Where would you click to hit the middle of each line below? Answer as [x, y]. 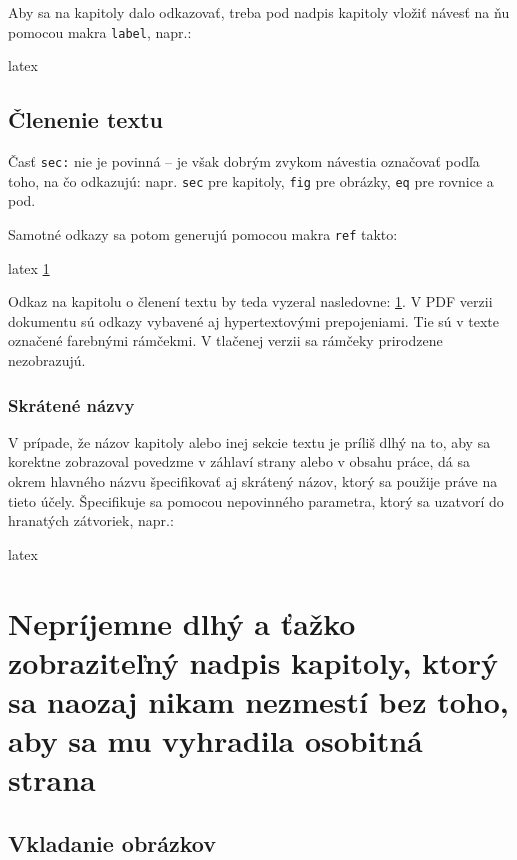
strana [52, 779]
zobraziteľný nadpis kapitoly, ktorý [253, 661]
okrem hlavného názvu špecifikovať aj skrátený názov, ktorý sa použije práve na [253, 480]
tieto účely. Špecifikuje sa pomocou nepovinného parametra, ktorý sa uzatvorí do [256, 500]
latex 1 [29, 267]
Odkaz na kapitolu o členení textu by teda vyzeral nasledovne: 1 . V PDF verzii [250, 301]
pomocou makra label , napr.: [100, 31]
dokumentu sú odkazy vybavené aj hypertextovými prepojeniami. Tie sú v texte [254, 320]
